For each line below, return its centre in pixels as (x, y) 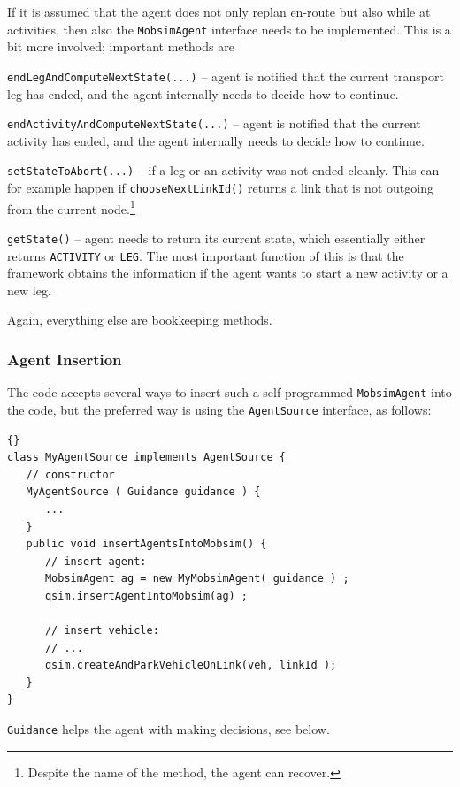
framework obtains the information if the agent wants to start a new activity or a (228, 273)
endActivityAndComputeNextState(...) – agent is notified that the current (214, 123)
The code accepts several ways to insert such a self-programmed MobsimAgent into (230, 392)
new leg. (29, 290)
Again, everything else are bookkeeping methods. (140, 320)
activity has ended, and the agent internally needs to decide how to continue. (216, 140)
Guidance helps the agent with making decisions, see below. (169, 729)
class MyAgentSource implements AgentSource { (146, 458)
